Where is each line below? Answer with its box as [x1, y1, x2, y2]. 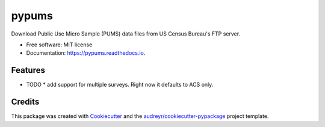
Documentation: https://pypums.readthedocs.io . [26, 49, 146, 57]
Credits [11, 97, 40, 107]
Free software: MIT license [26, 41, 93, 48]
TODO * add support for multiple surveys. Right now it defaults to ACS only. [26, 81, 214, 88]
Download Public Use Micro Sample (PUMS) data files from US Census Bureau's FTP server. [11, 30, 241, 37]
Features [11, 65, 45, 75]
